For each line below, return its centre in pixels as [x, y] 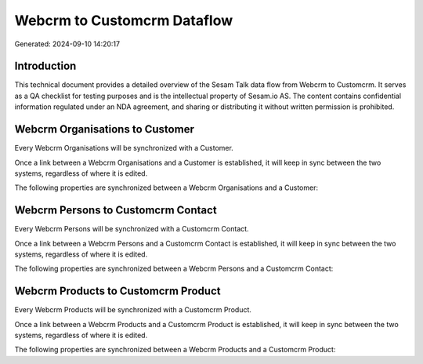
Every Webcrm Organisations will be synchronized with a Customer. [124, 148]
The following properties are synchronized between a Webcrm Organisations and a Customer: [166, 187]
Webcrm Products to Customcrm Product [117, 291]
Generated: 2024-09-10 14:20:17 [67, 44]
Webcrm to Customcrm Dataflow [124, 20]
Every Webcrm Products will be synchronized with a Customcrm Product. [133, 310]
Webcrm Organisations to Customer [105, 129]
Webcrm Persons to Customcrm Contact [116, 211]
